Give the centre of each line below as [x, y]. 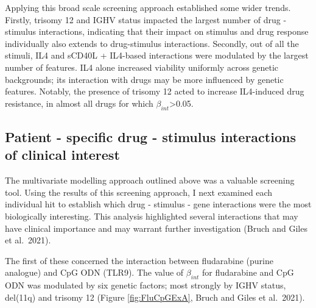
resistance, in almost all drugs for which [79, 103]
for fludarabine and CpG [248, 272]
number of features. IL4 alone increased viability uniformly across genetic [142, 67]
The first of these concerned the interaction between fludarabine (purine [139, 260]
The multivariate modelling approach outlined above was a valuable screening [150, 180]
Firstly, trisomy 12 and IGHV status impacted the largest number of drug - [146, 19]
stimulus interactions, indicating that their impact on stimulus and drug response [157, 31]
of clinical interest [62, 155]
